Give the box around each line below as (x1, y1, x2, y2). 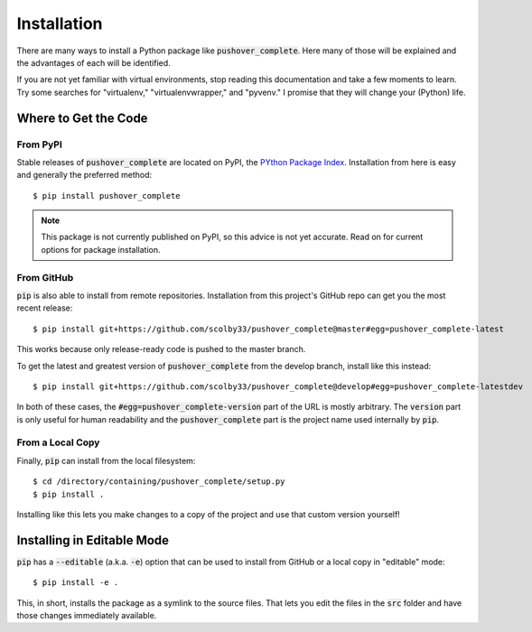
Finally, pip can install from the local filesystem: (16, 455, 196, 466)
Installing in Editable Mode (16, 533, 170, 548)
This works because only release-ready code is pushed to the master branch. (16, 344, 306, 355)
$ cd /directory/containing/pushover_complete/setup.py (33, 477, 285, 487)
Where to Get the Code (16, 110, 148, 125)
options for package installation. (41, 244, 161, 255)
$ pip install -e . (33, 578, 119, 588)
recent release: (16, 302, 73, 313)
